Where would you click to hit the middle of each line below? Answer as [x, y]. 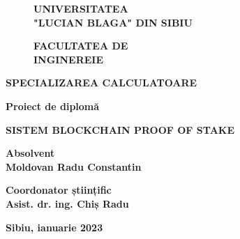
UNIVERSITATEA [81, 8]
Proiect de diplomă [53, 106]
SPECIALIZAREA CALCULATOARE [102, 83]
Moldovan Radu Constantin [74, 166]
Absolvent [30, 153]
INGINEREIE [69, 59]
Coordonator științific [59, 190]
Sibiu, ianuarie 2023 [54, 227]
